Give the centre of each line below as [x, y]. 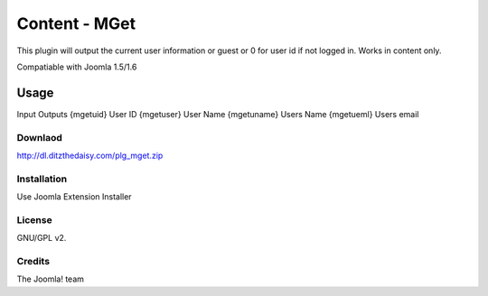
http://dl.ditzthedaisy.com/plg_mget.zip [90, 155]
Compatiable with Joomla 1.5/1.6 [77, 67]
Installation [42, 179]
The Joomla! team [51, 279]
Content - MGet [76, 23]
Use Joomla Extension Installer [74, 197]
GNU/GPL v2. [42, 238]
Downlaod [39, 137]
